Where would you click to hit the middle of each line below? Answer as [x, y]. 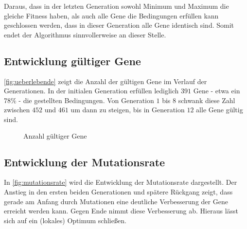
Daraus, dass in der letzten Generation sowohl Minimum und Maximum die [116, 6]
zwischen [17, 110]
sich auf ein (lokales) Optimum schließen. [65, 220]
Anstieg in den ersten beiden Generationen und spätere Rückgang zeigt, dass [118, 191]
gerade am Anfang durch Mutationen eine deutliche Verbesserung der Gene [116, 201]
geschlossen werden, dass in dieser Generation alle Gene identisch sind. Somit [119, 25]
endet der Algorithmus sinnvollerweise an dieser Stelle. [85, 34]
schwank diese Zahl [207, 100]
